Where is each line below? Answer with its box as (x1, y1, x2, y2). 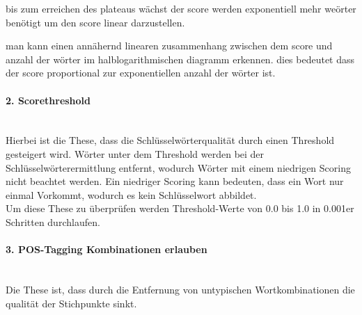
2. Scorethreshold (6, 92, 91, 107)
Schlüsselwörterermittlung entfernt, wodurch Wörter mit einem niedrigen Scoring (6, 160, 351, 175)
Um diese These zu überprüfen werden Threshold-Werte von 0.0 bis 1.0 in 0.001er (6, 201, 354, 216)
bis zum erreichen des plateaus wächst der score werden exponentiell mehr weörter (6, 1, 356, 15)
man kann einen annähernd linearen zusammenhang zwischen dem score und (6, 38, 333, 53)
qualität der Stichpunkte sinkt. (6, 296, 137, 310)
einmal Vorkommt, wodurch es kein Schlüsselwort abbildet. (6, 187, 257, 202)
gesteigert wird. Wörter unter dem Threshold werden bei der (6, 146, 265, 161)
